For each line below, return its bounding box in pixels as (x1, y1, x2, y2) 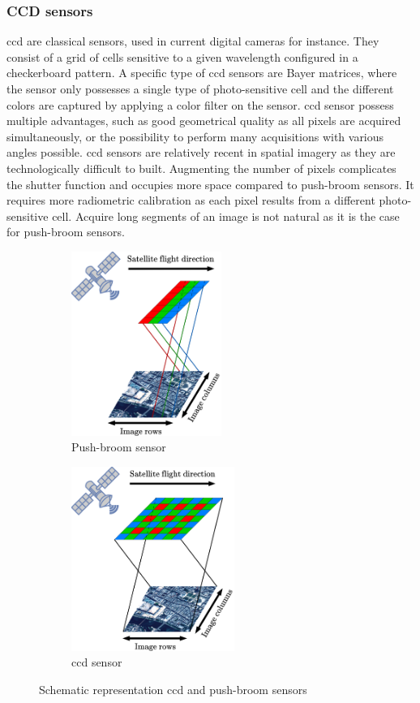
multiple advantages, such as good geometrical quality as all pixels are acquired (6, 112, 401, 129)
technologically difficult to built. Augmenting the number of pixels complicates (6, 159, 396, 176)
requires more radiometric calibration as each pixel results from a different (6, 192, 375, 209)
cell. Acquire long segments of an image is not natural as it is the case (52, 207, 400, 224)
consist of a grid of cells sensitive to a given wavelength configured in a (6, 48, 358, 65)
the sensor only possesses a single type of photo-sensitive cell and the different (6, 80, 394, 97)
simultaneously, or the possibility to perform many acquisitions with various (6, 127, 384, 144)
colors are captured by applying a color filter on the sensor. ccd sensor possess (6, 96, 394, 113)
